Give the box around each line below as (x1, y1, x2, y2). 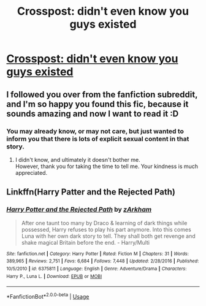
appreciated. (15, 169, 48, 176)
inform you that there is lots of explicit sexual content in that (6, 134, 189, 143)
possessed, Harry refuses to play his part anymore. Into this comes (21, 226, 191, 233)
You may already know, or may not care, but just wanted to (6, 127, 184, 136)
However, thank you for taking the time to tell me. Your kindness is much (15, 163, 198, 170)
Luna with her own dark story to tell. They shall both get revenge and (21, 232, 196, 240)
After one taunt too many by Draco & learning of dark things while (21, 219, 188, 226)
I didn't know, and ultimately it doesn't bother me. (15, 156, 141, 163)
